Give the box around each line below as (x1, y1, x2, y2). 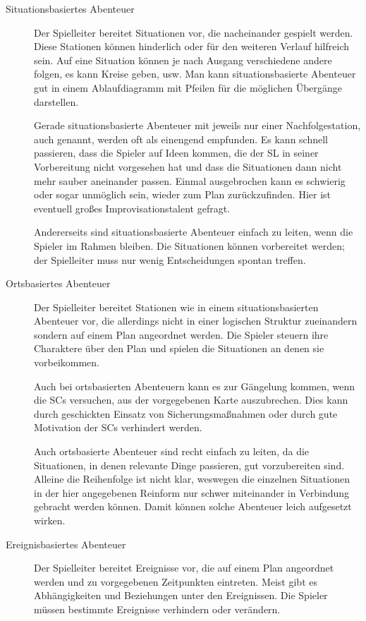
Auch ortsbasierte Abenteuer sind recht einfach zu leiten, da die (34, 444, 310, 459)
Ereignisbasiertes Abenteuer (6, 536, 126, 551)
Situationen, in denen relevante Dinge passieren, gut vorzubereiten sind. (34, 457, 345, 472)
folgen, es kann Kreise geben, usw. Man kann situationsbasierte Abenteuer (34, 66, 356, 81)
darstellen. (34, 94, 79, 109)
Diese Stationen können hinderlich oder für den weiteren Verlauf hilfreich (34, 39, 350, 54)
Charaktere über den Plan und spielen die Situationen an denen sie (34, 341, 324, 356)
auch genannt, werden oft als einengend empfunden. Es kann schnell (34, 131, 328, 146)
